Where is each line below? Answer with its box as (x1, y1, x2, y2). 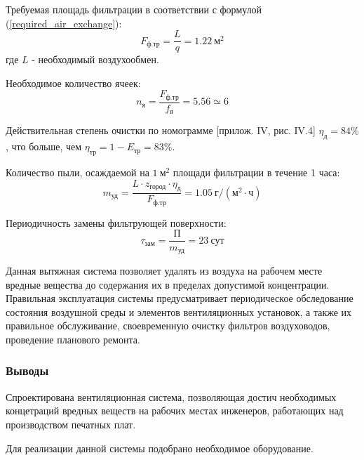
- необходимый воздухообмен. (32, 52, 159, 67)
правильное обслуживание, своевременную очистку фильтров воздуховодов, (6, 318, 330, 333)
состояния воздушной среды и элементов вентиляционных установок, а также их (6, 304, 352, 319)
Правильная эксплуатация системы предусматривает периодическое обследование (6, 291, 353, 305)
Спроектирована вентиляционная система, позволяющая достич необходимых (6, 389, 337, 404)
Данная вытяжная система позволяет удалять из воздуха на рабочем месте (6, 263, 323, 277)
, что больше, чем (6, 139, 82, 154)
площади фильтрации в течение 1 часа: (173, 164, 340, 179)
